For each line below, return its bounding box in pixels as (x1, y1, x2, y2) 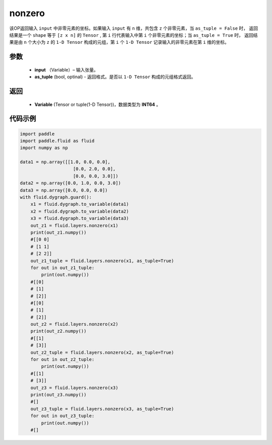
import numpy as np (20, 145, 68, 151)
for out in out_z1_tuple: (30, 265, 95, 271)
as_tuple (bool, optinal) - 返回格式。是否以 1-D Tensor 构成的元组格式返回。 (34, 74, 196, 80)
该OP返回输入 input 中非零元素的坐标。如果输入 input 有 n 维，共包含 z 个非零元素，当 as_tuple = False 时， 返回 (9, 25, 258, 31)
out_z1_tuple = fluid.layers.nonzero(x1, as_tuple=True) (30, 258, 174, 264)
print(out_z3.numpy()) (30, 392, 87, 398)
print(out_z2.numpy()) (30, 328, 87, 334)
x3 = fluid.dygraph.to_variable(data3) (30, 216, 129, 221)
